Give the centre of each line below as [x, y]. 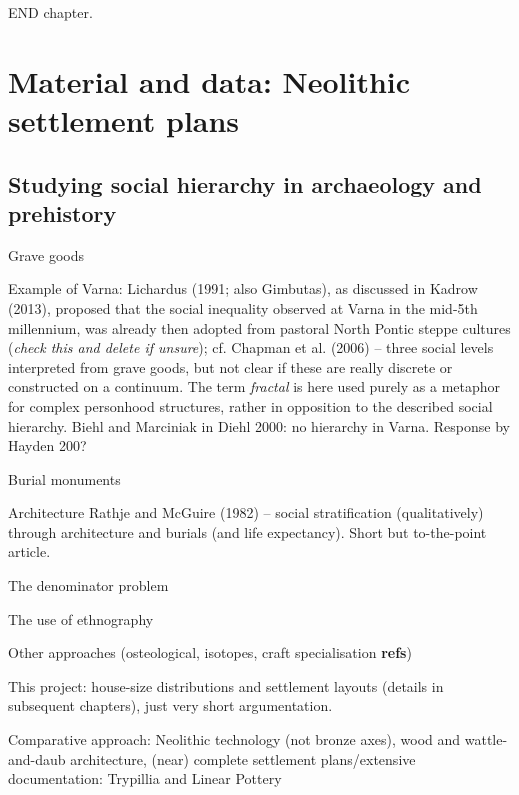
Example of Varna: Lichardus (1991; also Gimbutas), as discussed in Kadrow [243, 288]
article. [29, 551]
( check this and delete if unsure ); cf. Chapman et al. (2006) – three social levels [251, 347]
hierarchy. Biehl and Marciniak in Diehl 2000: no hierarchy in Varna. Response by [259, 425]
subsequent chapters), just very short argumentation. [170, 705]
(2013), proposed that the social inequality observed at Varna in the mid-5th [243, 307]
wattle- [486, 739]
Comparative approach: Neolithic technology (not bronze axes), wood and [234, 739]
